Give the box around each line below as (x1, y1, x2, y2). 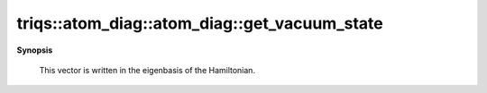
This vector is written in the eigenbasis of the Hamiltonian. (39, 64, 256, 75)
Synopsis (16, 45, 53, 55)
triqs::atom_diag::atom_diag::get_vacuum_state (16, 13, 383, 33)
